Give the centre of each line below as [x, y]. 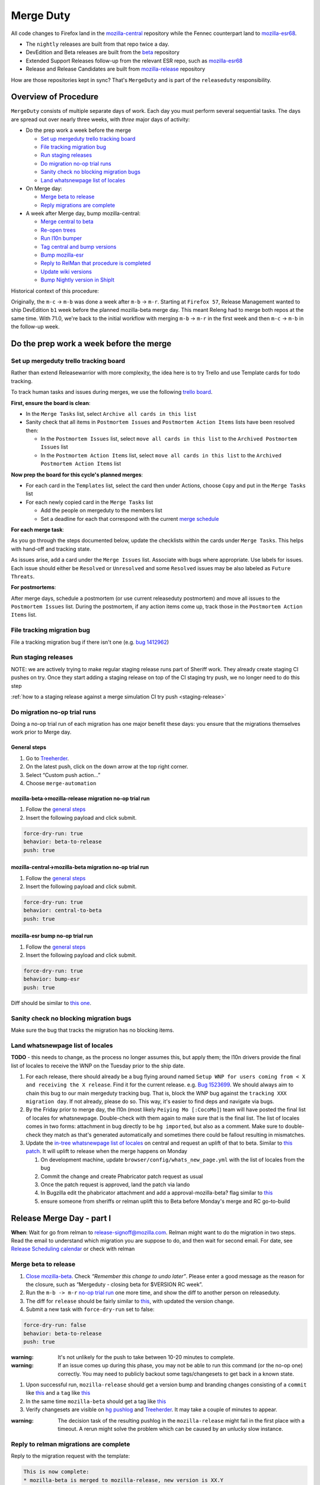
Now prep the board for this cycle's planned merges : [77, 475]
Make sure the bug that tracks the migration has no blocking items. [92, 1030]
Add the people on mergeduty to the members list [101, 510]
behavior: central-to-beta [63, 911]
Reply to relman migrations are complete [71, 1444]
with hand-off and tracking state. [51, 549]
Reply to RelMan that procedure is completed [96, 263]
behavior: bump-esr [52, 979]
